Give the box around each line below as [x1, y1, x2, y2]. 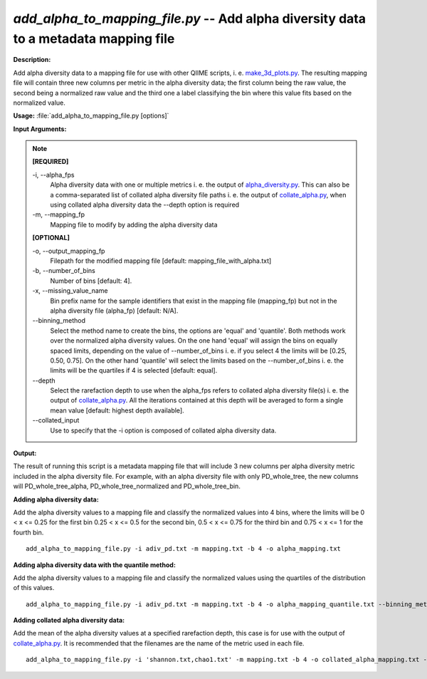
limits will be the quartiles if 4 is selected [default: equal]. [50, 366, 218, 375]
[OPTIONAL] [32, 234, 70, 242]
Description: [13, 56, 51, 64]
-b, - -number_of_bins [32, 266, 95, 275]
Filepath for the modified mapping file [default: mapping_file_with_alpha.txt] [50, 256, 272, 265]
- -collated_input [32, 416, 80, 425]
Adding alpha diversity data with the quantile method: [13, 560, 176, 569]
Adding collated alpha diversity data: [13, 616, 125, 625]
